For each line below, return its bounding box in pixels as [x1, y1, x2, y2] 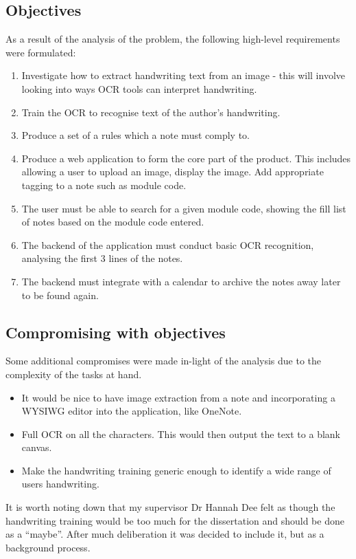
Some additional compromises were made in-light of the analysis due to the [5, 353, 322, 368]
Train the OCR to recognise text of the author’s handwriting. [21, 105, 281, 119]
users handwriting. [21, 476, 99, 491]
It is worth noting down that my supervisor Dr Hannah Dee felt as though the [5, 500, 335, 514]
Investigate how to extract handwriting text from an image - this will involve [21, 68, 345, 83]
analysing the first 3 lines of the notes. [21, 251, 183, 265]
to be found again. [21, 287, 99, 302]
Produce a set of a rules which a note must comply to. [21, 128, 250, 142]
